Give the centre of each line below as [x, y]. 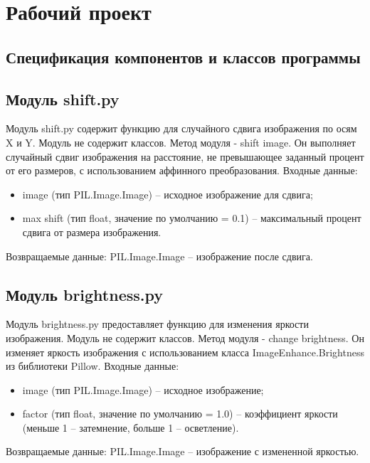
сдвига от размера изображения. [92, 231]
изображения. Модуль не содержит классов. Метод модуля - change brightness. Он [185, 337]
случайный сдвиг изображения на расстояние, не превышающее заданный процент [185, 156]
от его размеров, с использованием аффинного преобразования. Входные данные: [182, 170]
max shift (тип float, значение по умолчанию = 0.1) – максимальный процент [192, 218]
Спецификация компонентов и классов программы [183, 57]
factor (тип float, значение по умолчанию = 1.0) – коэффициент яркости [180, 414]
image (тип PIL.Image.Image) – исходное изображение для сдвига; [168, 194]
